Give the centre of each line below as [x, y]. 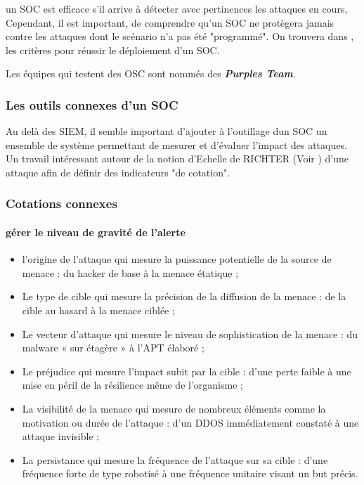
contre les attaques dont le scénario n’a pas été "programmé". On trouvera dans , [180, 36]
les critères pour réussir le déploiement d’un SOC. [113, 50]
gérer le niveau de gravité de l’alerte [96, 232]
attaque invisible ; [61, 436]
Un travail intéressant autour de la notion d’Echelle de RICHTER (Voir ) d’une [177, 159]
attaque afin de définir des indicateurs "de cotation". [118, 172]
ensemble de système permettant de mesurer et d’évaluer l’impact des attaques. [176, 144]
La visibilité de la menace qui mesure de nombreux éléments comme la [174, 408]
